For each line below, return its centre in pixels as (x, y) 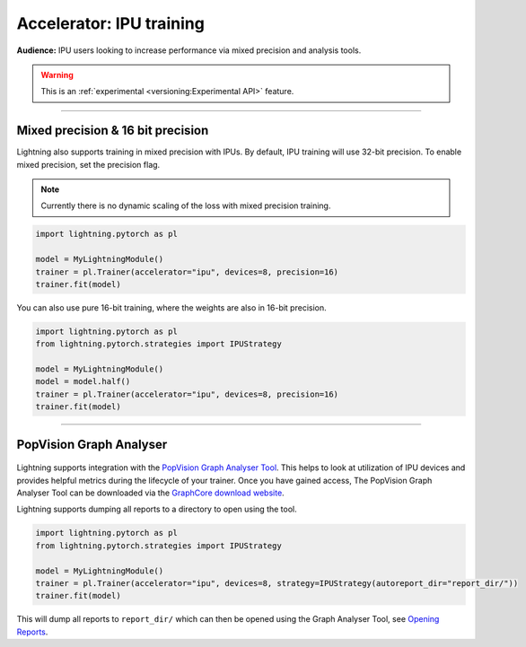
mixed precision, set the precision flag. (88, 164)
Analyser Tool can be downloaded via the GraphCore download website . (150, 493)
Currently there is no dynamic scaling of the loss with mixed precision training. (186, 205)
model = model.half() (83, 382)
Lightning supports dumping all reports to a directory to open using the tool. (157, 509)
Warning (57, 74)
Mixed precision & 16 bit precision (113, 131)
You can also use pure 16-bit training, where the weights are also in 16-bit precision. (171, 307)
